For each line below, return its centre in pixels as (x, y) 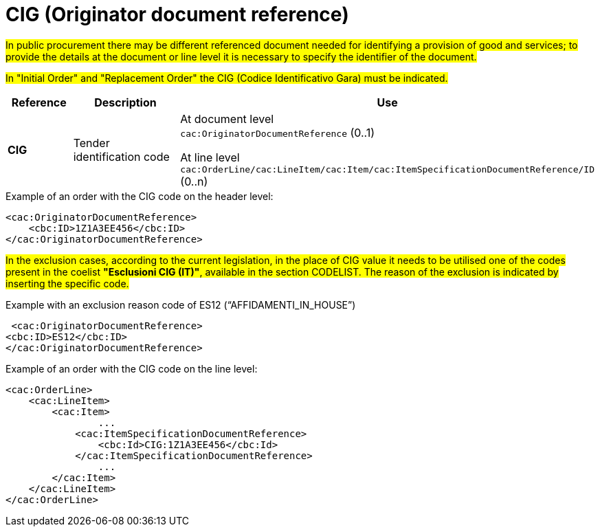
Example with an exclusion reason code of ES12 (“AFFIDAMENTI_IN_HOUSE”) (181, 304)
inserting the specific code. (67, 283)
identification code (121, 157)
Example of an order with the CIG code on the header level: (140, 196)
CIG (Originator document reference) (177, 14)
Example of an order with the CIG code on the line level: (132, 368)
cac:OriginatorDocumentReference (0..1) (278, 132)
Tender (91, 143)
